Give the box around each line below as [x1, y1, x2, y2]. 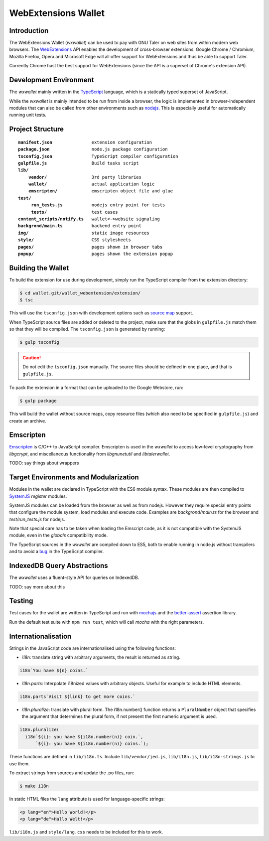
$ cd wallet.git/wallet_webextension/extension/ [19, 290, 141, 296]
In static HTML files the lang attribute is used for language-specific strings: [9, 796, 165, 802]
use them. [9, 760, 30, 767]
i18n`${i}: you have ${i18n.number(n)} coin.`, [25, 734, 143, 739]
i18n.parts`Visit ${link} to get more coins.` [19, 694, 135, 700]
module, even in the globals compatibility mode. [9, 532, 108, 538]
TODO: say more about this [9, 583, 65, 590]
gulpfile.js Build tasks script [18, 160, 139, 166]
